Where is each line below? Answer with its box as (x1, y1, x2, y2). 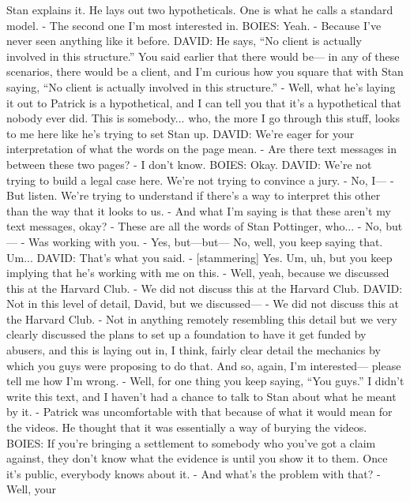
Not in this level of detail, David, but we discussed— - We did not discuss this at (6, 295, 400, 312)
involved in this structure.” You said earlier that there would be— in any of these (6, 47, 400, 64)
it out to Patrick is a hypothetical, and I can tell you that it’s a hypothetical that (6, 94, 401, 111)
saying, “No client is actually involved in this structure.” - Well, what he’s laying (6, 78, 396, 95)
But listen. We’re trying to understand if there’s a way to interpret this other (6, 187, 381, 204)
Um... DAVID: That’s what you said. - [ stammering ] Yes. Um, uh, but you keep (6, 249, 393, 265)
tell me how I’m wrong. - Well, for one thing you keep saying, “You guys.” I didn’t (6, 373, 404, 389)
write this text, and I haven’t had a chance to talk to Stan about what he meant (6, 388, 397, 404)
